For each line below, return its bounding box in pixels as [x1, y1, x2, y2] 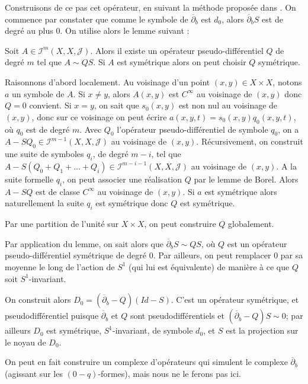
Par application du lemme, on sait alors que [5, 237, 163, 249]
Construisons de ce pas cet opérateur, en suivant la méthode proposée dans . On [5, 1, 296, 13]
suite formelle [5, 172, 54, 185]
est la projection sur [226, 324, 299, 337]
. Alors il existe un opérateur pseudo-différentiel [90, 44, 264, 56]
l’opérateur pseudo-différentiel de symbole [117, 123, 268, 135]
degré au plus [5, 24, 53, 37]
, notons [272, 75, 302, 88]
